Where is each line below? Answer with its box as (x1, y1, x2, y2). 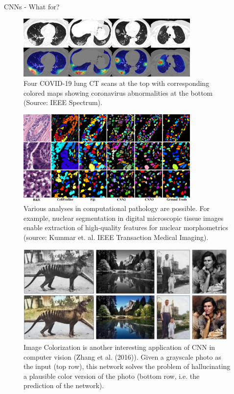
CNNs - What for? (4, 1, 60, 11)
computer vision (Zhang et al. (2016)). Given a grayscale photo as (23, 351, 221, 362)
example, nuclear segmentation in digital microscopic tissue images (23, 212, 224, 223)
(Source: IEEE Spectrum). (23, 97, 102, 107)
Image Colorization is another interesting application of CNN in (23, 342, 215, 352)
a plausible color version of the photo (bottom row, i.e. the (23, 370, 200, 381)
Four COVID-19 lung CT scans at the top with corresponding (23, 78, 210, 88)
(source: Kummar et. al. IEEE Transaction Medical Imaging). (23, 232, 209, 242)
